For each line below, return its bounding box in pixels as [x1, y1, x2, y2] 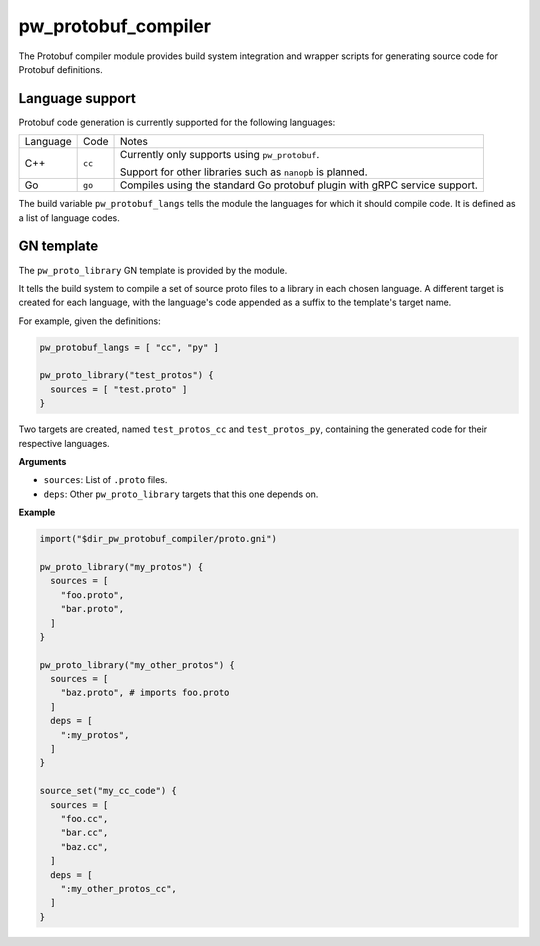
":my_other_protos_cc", [60, 883, 177, 894]
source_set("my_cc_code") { [39, 785, 177, 797]
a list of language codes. [18, 211, 120, 224]
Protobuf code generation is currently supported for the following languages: [18, 116, 336, 128]
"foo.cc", [60, 813, 109, 824]
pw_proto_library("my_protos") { [39, 561, 204, 572]
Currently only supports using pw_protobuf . [119, 148, 320, 162]
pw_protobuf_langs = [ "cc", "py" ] [39, 341, 220, 353]
